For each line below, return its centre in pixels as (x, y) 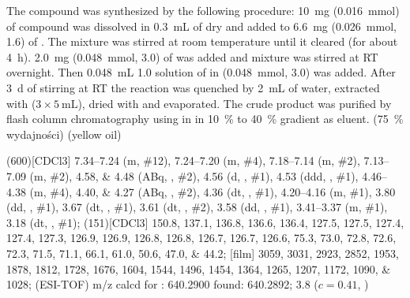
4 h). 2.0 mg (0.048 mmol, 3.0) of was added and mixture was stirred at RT (192, 56)
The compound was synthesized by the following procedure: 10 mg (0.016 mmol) (203, 10)
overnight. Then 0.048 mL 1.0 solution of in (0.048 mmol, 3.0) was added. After (201, 72)
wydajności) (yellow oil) (64, 134)
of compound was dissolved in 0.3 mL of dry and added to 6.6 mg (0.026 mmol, (201, 26)
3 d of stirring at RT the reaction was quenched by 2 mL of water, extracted (193, 87)
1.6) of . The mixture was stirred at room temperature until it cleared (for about (202, 41)
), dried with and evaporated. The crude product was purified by (235, 103)
